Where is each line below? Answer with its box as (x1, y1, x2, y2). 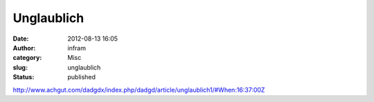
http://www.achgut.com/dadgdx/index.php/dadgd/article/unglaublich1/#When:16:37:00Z (12, 85, 265, 94)
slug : (12, 63, 28, 72)
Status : (12, 73, 35, 81)
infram (67, 43, 87, 52)
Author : (12, 43, 36, 52)
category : (12, 54, 42, 62)
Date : (12, 34, 29, 43)
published (67, 73, 96, 81)
